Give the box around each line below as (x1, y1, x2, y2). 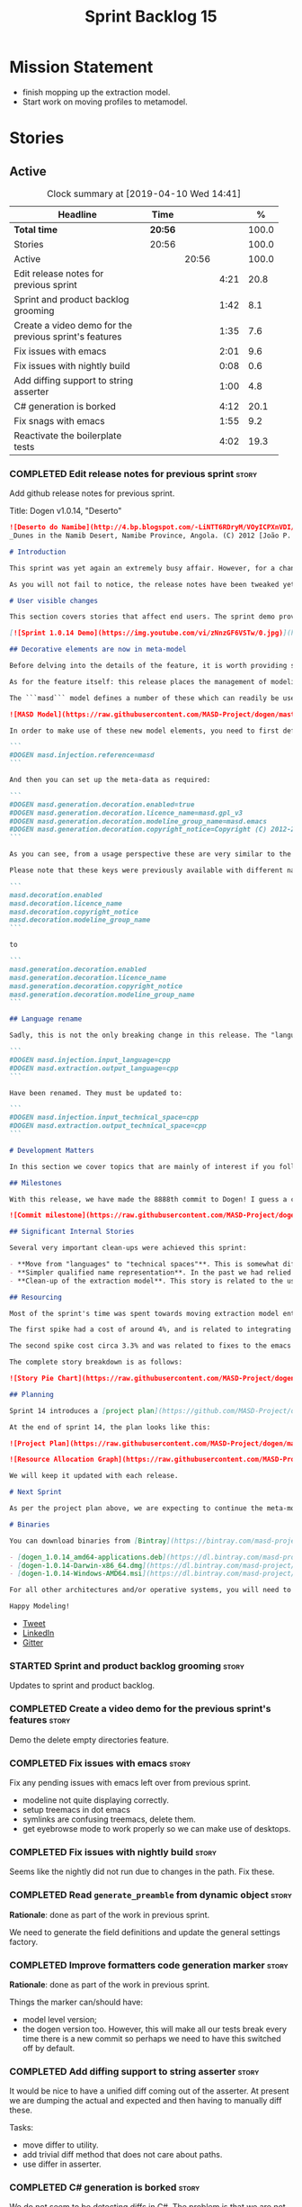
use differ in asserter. (22, 2158, 102, 2170)
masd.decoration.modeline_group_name (9, 915, 151, 924)
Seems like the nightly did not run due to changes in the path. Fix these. (9, 1866, 275, 1878)
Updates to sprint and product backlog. (9, 1680, 155, 1691)
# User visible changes (9, 596, 99, 605)
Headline (58, 208, 97, 221)
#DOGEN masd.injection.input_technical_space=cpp (9, 1113, 200, 1122)
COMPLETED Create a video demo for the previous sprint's (9, 1703, 271, 1716)
